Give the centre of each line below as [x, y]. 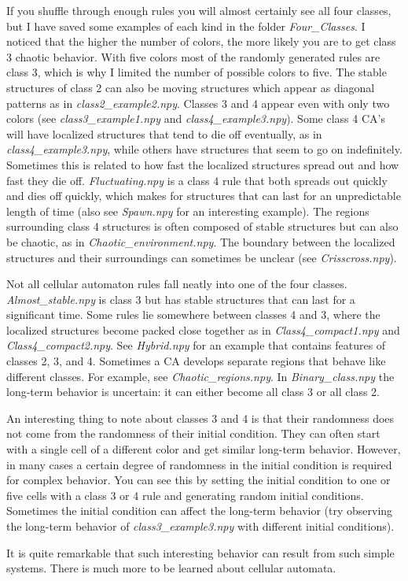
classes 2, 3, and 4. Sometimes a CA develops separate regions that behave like [196, 361]
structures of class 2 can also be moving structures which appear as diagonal [191, 87]
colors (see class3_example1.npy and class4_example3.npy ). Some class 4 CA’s [196, 118]
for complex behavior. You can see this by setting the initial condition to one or [198, 480]
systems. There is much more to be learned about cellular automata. [171, 568]
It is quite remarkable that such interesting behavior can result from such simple [200, 552]
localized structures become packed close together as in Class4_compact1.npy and [203, 329]
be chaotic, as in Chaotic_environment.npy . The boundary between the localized [201, 241]
